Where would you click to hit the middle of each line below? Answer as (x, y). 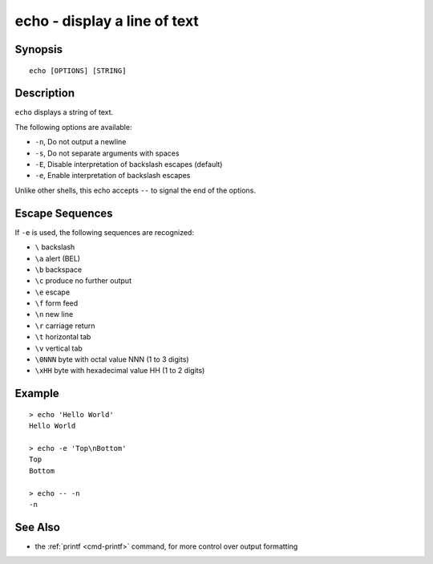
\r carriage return (65, 326)
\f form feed (57, 303)
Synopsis (39, 49)
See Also (37, 527)
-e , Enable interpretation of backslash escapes (113, 176)
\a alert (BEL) (57, 258)
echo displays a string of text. (64, 112)
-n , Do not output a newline (81, 142)
